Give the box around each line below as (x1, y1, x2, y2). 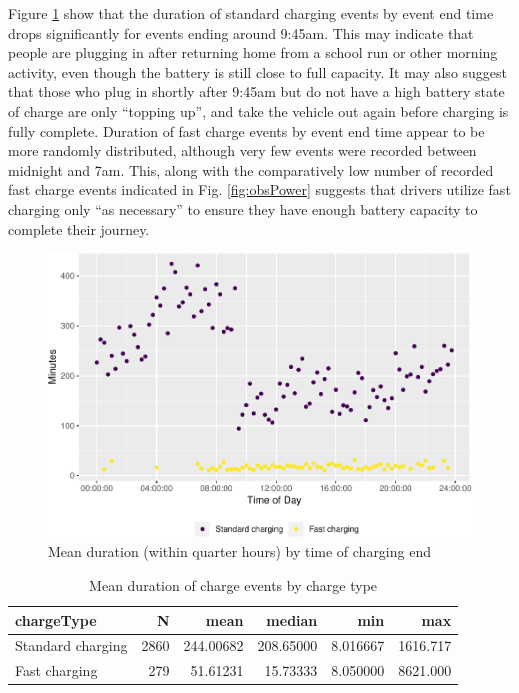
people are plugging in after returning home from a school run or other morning (8, 42, 498, 63)
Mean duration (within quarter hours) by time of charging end (48, 541, 431, 562)
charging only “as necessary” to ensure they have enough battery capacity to (8, 198, 478, 219)
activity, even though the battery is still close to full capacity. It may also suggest (8, 61, 508, 82)
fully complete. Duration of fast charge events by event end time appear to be (8, 120, 485, 141)
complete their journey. (8, 218, 150, 239)
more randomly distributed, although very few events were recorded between (8, 140, 477, 161)
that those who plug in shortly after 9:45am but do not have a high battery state (8, 81, 505, 102)
